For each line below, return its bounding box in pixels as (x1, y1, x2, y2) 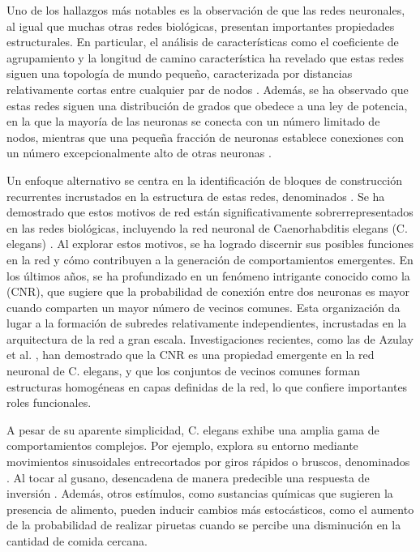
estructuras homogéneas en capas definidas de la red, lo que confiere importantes (6, 378, 408, 395)
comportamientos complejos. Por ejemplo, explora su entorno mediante (6, 437, 358, 454)
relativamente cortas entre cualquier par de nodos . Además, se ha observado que (6, 80, 409, 97)
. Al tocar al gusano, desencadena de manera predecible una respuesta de (6, 469, 370, 486)
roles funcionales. (6, 394, 92, 411)
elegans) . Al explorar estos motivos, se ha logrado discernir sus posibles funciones (6, 235, 414, 252)
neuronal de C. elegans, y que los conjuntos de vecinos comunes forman (6, 362, 360, 379)
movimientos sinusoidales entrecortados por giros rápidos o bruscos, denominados (6, 453, 410, 470)
